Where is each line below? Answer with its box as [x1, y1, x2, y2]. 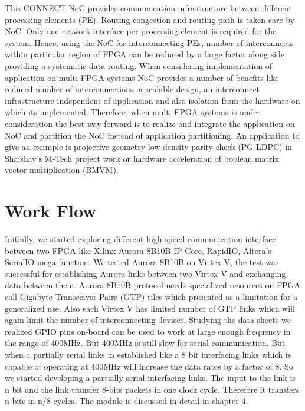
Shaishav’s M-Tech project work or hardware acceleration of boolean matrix [5, 152, 279, 164]
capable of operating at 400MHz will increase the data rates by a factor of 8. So [5, 360, 293, 372]
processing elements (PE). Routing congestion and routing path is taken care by [5, 13, 295, 25]
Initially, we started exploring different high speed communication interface [5, 233, 276, 245]
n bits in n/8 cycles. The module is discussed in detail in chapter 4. [5, 394, 248, 407]
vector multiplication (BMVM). [5, 164, 119, 176]
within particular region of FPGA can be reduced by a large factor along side [5, 48, 285, 60]
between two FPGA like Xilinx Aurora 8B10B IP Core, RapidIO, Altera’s [5, 244, 271, 256]
